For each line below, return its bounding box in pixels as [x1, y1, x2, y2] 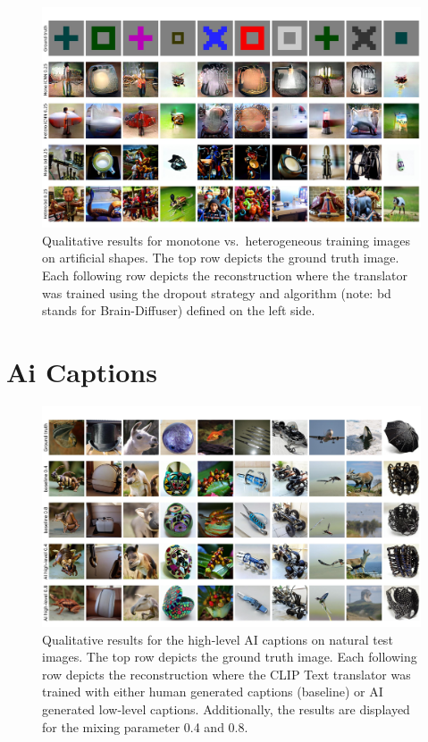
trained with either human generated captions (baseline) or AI [42, 682, 383, 701]
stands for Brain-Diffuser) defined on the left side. [42, 301, 315, 320]
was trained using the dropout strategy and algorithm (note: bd [42, 283, 391, 302]
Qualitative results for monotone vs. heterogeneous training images [42, 230, 410, 249]
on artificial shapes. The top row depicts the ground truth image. [42, 248, 399, 267]
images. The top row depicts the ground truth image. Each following [42, 647, 417, 666]
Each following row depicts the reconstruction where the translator [42, 265, 407, 284]
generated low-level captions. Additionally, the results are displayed [42, 700, 410, 719]
